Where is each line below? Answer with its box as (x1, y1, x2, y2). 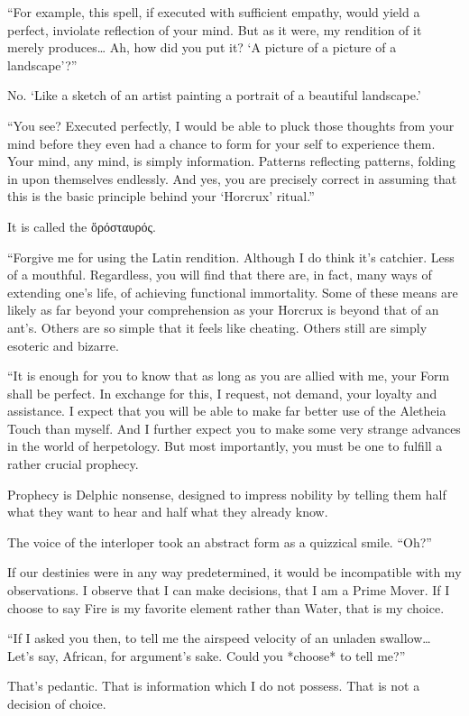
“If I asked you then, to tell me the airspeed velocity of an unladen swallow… (7, 629, 431, 647)
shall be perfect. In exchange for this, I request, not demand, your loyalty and (7, 383, 437, 402)
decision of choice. (7, 694, 106, 712)
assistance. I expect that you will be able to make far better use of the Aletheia (7, 401, 446, 420)
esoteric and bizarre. (7, 335, 119, 354)
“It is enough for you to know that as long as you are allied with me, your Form (7, 366, 450, 385)
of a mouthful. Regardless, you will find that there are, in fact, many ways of (7, 265, 432, 284)
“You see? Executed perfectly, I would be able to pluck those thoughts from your (7, 115, 455, 134)
